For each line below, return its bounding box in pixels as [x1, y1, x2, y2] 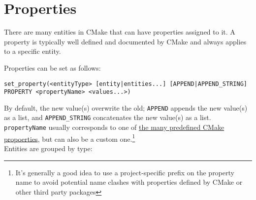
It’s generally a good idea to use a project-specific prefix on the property [15, 167, 234, 177]
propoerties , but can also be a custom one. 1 [4, 132, 135, 144]
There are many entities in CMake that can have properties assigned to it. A [4, 27, 235, 37]
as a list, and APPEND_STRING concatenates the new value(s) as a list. [4, 112, 211, 122]
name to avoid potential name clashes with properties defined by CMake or [15, 177, 243, 187]
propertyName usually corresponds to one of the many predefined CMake [4, 122, 224, 132]
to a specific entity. [4, 46, 61, 56]
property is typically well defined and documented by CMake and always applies [4, 36, 247, 46]
